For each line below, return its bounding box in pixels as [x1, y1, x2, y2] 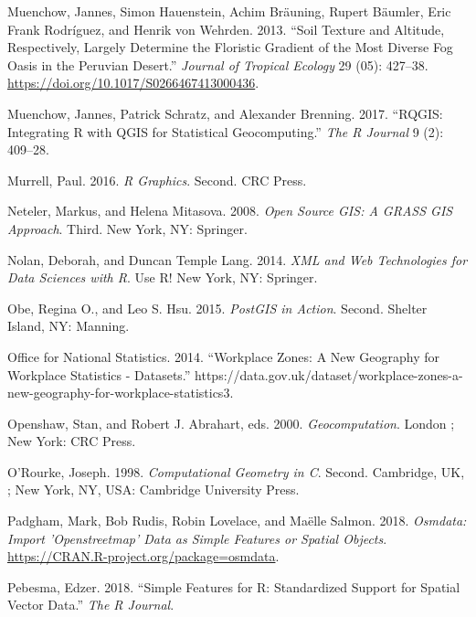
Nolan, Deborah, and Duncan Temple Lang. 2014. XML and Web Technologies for [7, 250, 468, 269]
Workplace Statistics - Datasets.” [7, 365, 191, 384]
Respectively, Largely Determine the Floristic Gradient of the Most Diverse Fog [7, 37, 453, 57]
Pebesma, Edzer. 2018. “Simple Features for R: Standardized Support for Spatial [7, 577, 460, 596]
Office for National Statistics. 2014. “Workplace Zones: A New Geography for [7, 346, 439, 366]
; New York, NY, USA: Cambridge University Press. [7, 480, 300, 499]
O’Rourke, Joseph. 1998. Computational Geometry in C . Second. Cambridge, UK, [7, 462, 465, 481]
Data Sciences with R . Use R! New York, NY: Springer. [7, 268, 318, 287]
